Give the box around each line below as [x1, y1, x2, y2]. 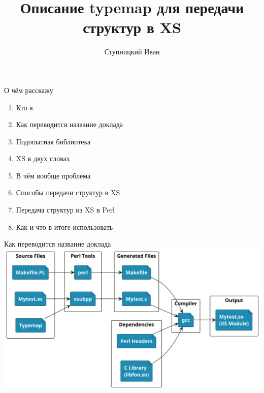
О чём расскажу [4, 84, 53, 95]
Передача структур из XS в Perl [16, 204, 115, 215]
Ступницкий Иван [104, 46, 160, 57]
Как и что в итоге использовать [16, 221, 113, 232]
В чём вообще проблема [16, 170, 91, 180]
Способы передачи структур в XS [16, 187, 120, 198]
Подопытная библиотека [16, 136, 91, 146]
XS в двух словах [16, 153, 70, 164]
